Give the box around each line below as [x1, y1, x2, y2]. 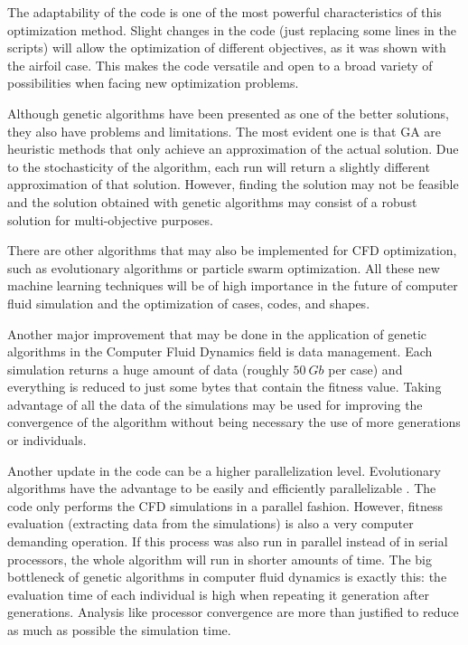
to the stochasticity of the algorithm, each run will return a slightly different [7, 157, 430, 175]
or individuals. [7, 431, 87, 450]
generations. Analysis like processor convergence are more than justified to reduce [7, 602, 459, 621]
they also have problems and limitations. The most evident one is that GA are [7, 121, 442, 140]
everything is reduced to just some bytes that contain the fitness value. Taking [7, 377, 442, 396]
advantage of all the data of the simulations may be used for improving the [7, 394, 423, 413]
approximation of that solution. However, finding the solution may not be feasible [7, 175, 459, 194]
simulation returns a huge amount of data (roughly [7, 359, 289, 378]
